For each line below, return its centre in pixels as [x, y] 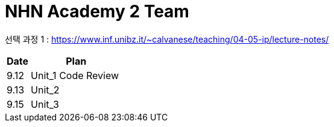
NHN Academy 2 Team [97, 11]
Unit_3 [45, 104]
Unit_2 [45, 90]
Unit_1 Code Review [75, 75]
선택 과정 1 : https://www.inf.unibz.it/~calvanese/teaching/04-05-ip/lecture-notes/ [167, 39]
